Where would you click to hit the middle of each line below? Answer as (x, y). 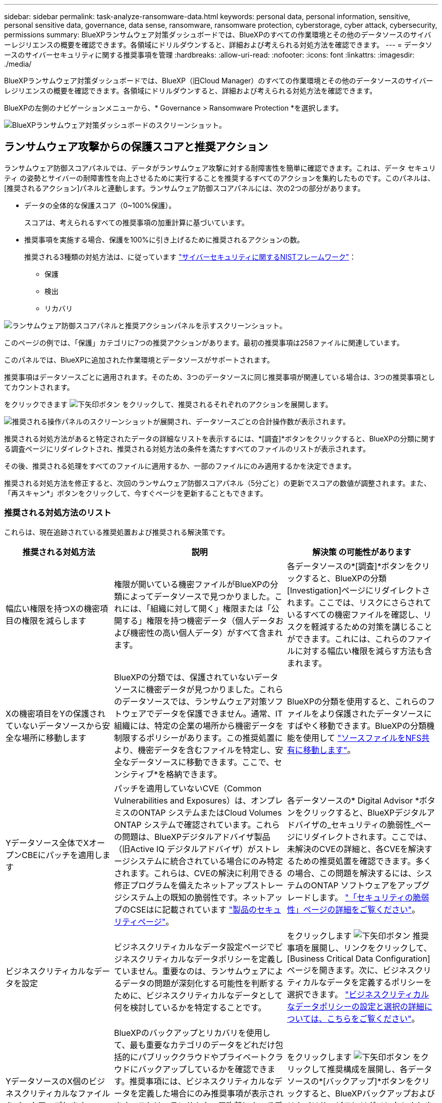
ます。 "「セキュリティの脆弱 (374, 897)
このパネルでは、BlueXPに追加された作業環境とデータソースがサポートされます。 (139, 360)
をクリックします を (354, 1057)
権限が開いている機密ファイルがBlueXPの (192, 584)
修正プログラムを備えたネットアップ (183, 885)
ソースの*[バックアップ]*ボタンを (350, 1081)
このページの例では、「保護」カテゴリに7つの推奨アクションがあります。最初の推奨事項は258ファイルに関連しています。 (204, 342)
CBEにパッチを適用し (62, 855)
